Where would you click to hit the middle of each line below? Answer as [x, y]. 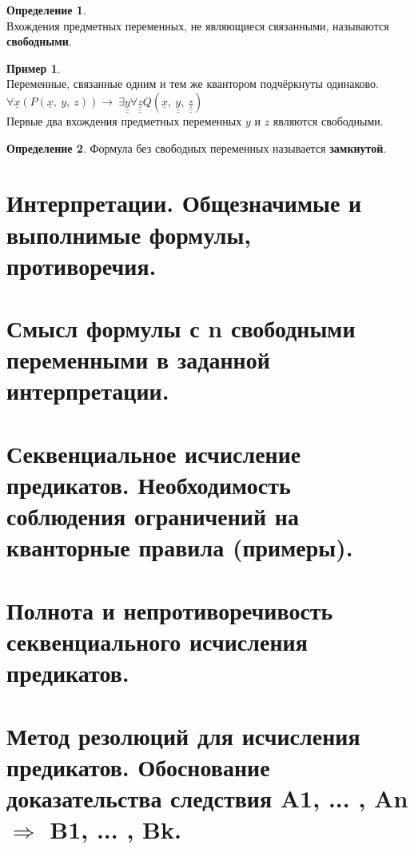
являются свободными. [328, 120]
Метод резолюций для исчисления [183, 735]
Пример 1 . [34, 68]
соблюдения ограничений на [153, 516]
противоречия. [82, 265]
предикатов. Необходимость [149, 485]
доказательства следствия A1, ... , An [207, 797]
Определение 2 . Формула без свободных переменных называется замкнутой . [197, 147]
